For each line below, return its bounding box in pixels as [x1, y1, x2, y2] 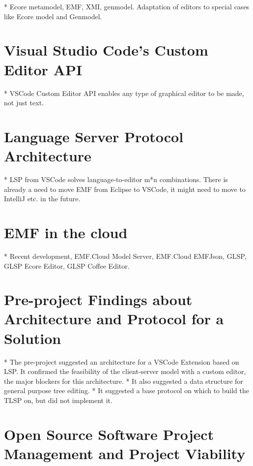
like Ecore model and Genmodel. [4, 11, 102, 21]
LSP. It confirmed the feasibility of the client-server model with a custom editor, [4, 366, 246, 376]
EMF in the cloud [4, 222, 128, 242]
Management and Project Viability [4, 443, 246, 463]
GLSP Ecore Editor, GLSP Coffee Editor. [4, 260, 130, 271]
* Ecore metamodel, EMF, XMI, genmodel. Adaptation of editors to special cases [4, 1, 250, 11]
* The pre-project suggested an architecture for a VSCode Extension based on [4, 356, 239, 367]
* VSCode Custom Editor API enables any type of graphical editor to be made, [4, 88, 244, 98]
